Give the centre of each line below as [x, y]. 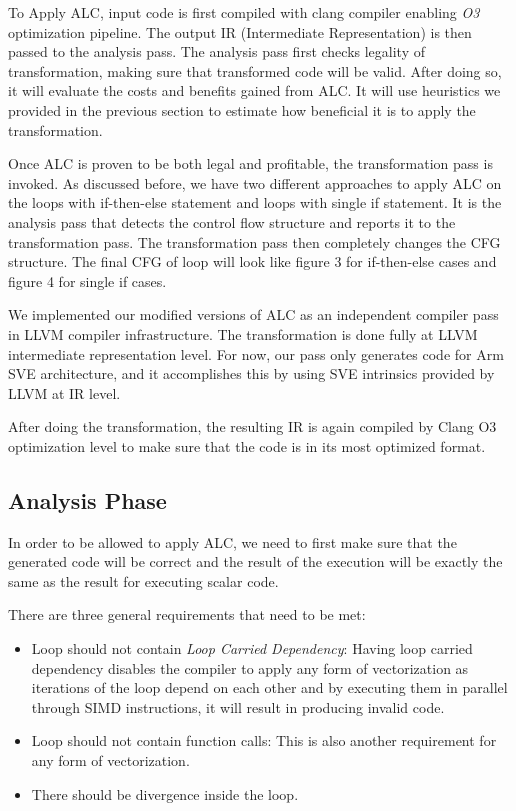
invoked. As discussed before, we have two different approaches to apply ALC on [255, 182]
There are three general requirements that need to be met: [187, 614]
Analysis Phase [87, 499]
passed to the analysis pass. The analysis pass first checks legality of [217, 51]
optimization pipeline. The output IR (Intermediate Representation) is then [240, 31]
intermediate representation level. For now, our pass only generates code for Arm [256, 353]
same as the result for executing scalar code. [143, 580]
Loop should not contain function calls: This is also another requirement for [264, 740]
